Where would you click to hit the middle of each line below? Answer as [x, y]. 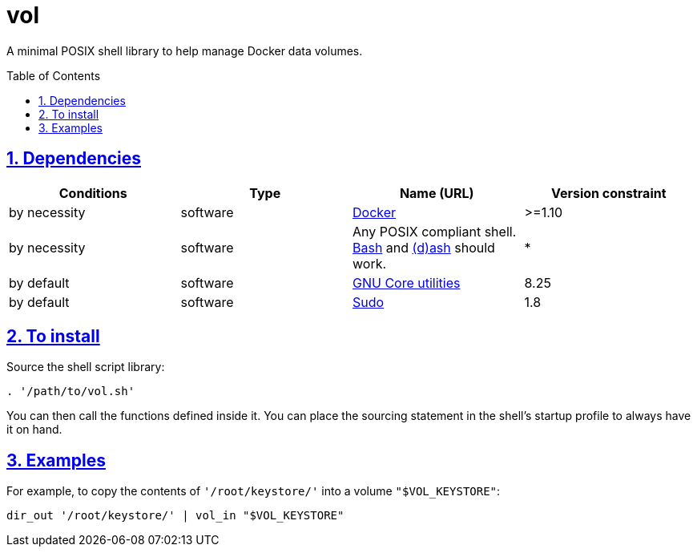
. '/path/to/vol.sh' [71, 392]
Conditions [93, 193]
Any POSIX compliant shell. [435, 231]
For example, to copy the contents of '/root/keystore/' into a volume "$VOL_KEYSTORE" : [254, 491]
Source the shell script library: [86, 367]
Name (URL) [437, 193]
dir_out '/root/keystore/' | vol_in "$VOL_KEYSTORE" [175, 516]
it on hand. [34, 430]
